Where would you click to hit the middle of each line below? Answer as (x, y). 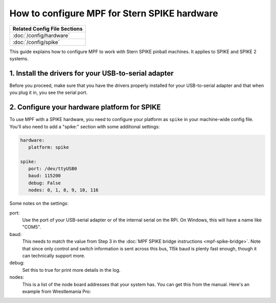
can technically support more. (54, 255)
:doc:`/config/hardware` (41, 35)
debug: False (45, 183)
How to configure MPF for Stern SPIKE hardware (114, 13)
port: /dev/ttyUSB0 (53, 169)
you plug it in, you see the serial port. (49, 92)
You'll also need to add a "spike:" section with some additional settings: (85, 126)
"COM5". (31, 227)
